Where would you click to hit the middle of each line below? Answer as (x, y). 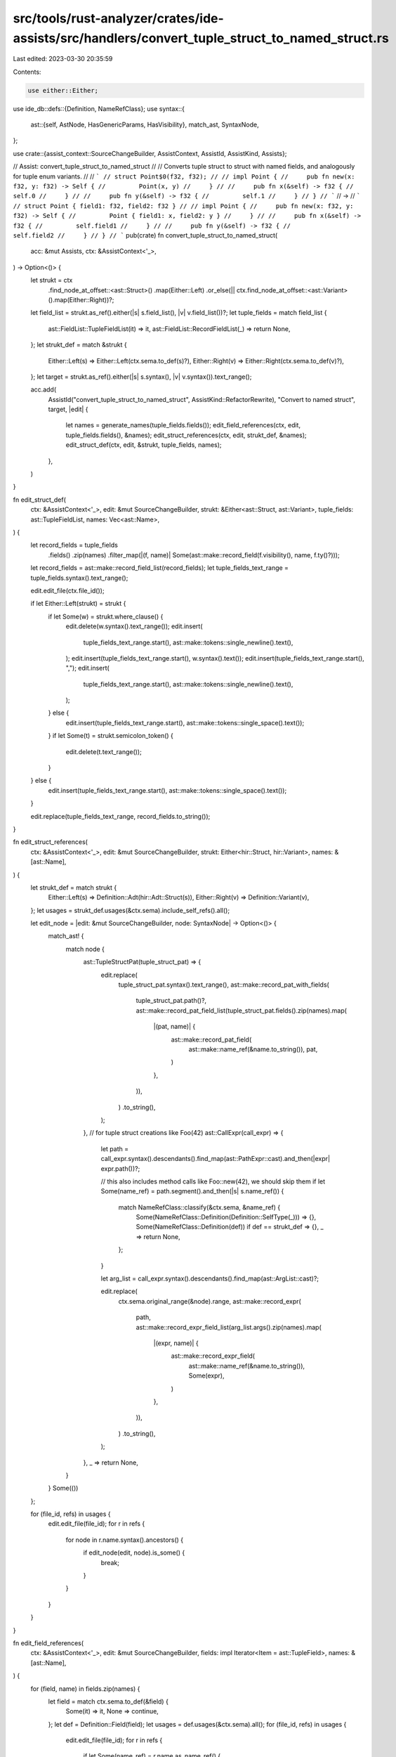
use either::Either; (63, 90)
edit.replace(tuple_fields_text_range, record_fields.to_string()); (120, 816)
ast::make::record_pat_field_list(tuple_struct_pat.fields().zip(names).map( (242, 1010)
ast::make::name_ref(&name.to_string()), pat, (253, 1049)
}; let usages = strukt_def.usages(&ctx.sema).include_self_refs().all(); (130, 910)
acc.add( (44, 389)
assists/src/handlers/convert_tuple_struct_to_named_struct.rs (201, 38)
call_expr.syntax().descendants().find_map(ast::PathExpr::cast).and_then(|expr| (215, 1159)
